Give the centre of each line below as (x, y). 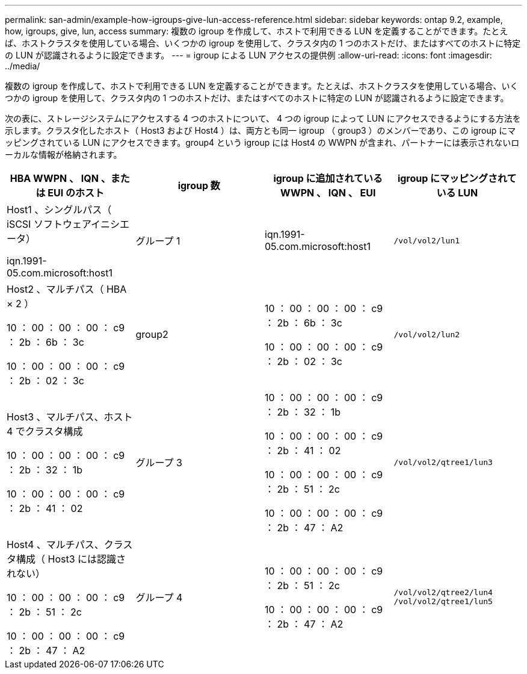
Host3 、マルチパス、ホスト (70, 417)
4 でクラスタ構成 (45, 431)
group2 (152, 334)
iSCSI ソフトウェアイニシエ (68, 224)
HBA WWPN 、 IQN (54, 178)
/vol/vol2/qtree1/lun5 (443, 601)
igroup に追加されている (328, 178)
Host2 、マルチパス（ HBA (67, 289)
